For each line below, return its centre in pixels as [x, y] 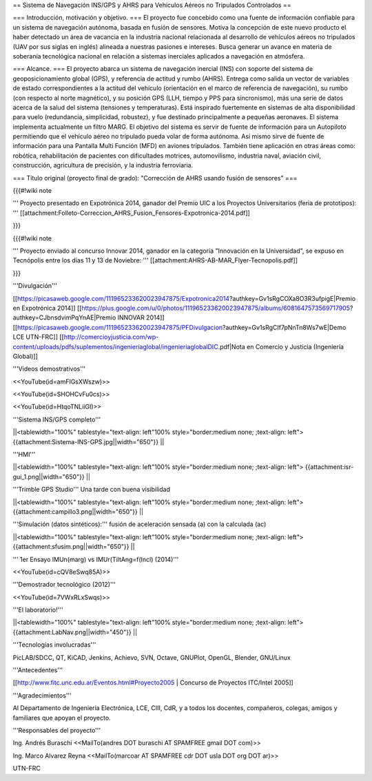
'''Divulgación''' [35, 286]
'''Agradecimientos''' [42, 695]
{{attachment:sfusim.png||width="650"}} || [74, 547]
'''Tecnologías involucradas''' [54, 645]
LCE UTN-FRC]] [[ [39, 337]
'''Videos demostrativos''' [49, 369]
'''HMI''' [24, 455]
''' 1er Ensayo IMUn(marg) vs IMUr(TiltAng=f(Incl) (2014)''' [96, 559]
